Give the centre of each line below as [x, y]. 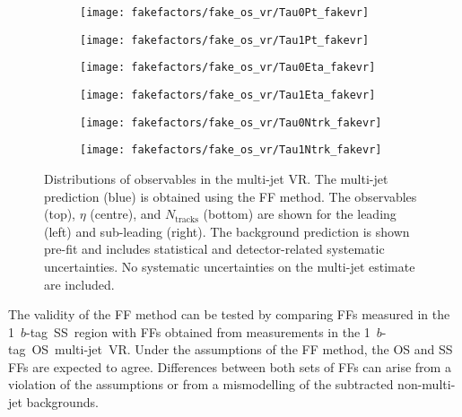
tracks [187, 219]
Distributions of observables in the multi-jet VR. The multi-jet [216, 178]
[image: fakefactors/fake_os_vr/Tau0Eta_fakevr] [228, 68]
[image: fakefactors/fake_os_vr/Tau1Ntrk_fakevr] [231, 150]
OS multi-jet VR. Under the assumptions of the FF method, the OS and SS [242, 349]
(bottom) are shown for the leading [300, 214]
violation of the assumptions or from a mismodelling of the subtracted [201, 384]
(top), [60, 214]
